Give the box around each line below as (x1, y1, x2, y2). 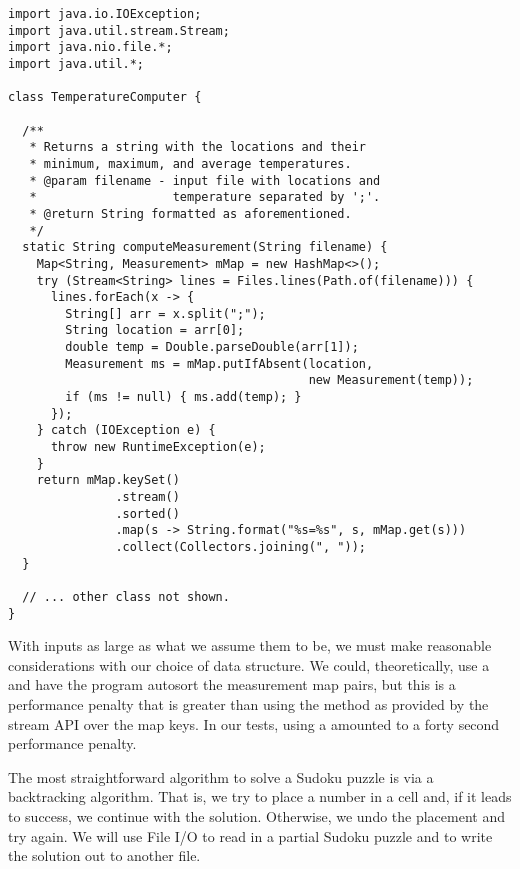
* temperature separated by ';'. (29, 190, 381, 205)
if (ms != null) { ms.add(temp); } (65, 390, 302, 405)
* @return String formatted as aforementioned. (29, 206, 352, 221)
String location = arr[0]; (65, 323, 245, 338)
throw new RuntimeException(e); (50, 440, 266, 455)
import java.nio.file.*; (8, 40, 173, 55)
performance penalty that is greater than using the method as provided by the (8, 694, 489, 715)
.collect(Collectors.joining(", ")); (115, 540, 366, 554)
